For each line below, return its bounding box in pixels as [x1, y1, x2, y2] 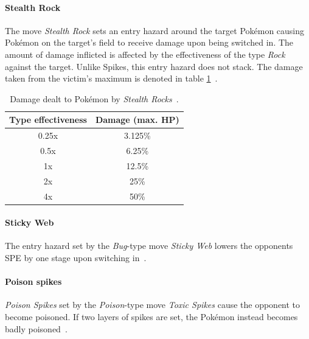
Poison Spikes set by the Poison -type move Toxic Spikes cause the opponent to [5, 298, 300, 311]
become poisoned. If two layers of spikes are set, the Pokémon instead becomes [5, 310, 298, 323]
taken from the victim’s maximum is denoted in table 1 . [5, 72, 218, 85]
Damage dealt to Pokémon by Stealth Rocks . [10, 92, 179, 105]
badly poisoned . [5, 322, 68, 335]
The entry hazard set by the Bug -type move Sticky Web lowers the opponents [5, 239, 293, 252]
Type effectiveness [9, 113, 87, 126]
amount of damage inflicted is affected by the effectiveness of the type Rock [5, 47, 285, 60]
